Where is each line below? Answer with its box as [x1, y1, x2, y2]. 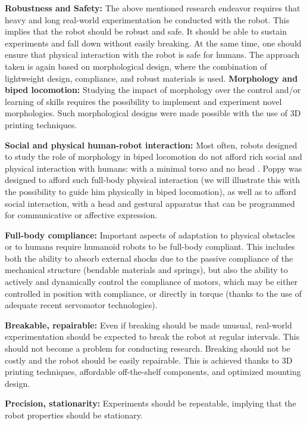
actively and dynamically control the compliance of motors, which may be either [5, 275, 298, 288]
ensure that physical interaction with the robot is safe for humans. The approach [5, 48, 300, 61]
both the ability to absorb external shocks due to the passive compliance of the [5, 252, 293, 264]
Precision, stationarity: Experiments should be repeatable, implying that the [5, 397, 296, 410]
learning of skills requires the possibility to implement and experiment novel [5, 95, 282, 107]
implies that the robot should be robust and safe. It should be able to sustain [5, 25, 287, 38]
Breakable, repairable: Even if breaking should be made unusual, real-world [5, 318, 292, 331]
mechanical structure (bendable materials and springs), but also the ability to [5, 263, 288, 276]
